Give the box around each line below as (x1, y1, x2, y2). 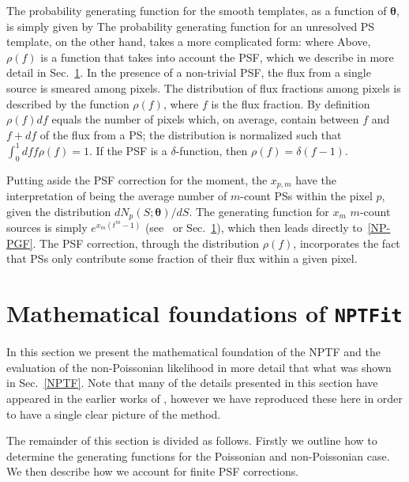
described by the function (6, 95, 129, 112)
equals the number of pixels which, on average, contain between (51, 111, 359, 127)
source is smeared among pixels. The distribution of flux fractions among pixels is (6, 79, 401, 96)
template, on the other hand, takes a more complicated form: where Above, (6, 33, 371, 50)
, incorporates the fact (293, 234, 400, 251)
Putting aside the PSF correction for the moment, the (6, 171, 268, 188)
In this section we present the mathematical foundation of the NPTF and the (6, 343, 381, 360)
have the (295, 171, 336, 188)
